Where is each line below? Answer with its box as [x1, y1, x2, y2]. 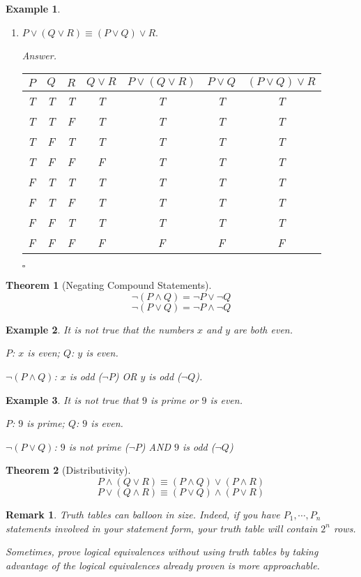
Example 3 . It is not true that [6, 392, 139, 407]
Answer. [22, 47, 57, 62]
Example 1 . [6, 1, 61, 15]
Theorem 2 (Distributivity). [6, 463, 131, 477]
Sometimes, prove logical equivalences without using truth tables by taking [6, 544, 318, 559]
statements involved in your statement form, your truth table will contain [6, 520, 318, 535]
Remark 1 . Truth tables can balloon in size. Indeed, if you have [6, 507, 280, 521]
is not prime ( [68, 439, 129, 454]
